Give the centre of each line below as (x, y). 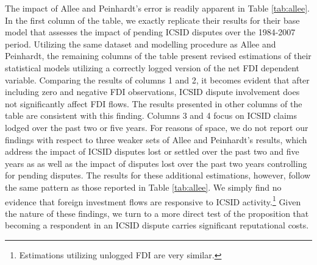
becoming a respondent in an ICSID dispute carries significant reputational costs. (157, 225)
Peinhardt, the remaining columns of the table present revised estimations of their (158, 56)
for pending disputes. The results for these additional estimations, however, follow (158, 175)
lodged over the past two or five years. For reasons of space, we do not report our (157, 127)
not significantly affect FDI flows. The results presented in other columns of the (154, 103)
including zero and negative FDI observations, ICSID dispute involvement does (152, 92)
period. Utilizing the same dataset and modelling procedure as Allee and (141, 44)
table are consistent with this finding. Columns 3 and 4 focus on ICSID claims (151, 115)
